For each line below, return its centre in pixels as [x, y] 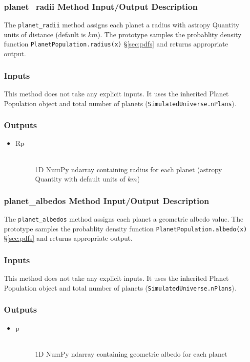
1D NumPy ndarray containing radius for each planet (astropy [128, 169]
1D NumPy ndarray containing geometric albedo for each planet [131, 353]
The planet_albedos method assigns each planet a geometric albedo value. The [124, 219]
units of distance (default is [45, 34]
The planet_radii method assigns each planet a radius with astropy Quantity [122, 25]
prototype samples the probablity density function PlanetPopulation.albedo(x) [125, 228]
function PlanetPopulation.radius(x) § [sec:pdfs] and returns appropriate [116, 44]
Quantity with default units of [80, 179]
